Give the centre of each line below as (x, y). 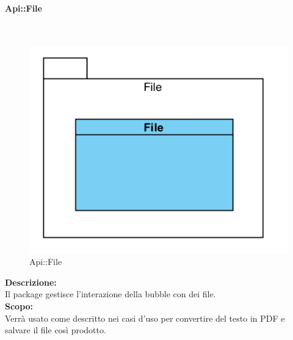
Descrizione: (31, 282)
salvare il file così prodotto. (56, 330)
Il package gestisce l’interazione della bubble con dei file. (110, 294)
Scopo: (19, 306)
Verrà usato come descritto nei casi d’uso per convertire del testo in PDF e (145, 318)
